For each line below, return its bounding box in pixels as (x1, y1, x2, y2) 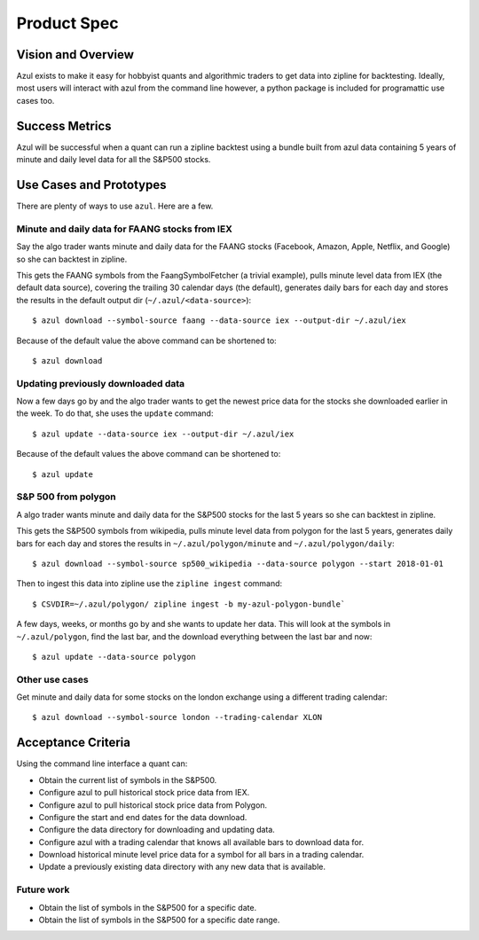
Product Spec (16, 13, 119, 33)
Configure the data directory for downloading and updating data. (38, 825, 275, 835)
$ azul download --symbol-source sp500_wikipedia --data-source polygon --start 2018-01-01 (32, 559, 444, 568)
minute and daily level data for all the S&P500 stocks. (16, 154, 211, 165)
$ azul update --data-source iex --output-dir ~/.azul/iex (32, 428, 294, 439)
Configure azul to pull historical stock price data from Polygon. (38, 799, 268, 811)
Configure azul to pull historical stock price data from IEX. (38, 787, 250, 798)
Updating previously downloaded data (16, 377, 185, 389)
